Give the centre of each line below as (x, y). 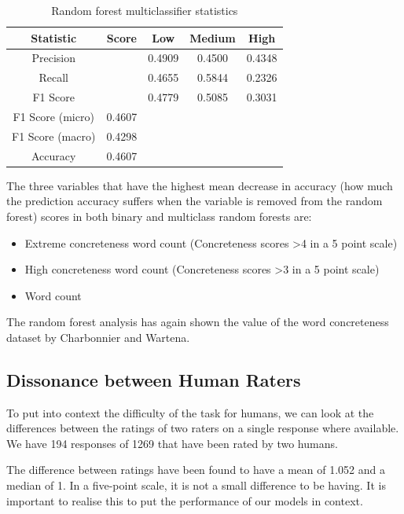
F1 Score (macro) (54, 136)
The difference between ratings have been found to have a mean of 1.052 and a (196, 470)
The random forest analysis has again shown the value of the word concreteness (198, 322)
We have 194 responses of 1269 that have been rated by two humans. (172, 443)
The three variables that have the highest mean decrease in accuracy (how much (200, 185)
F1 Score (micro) (53, 116)
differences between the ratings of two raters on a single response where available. (203, 428)
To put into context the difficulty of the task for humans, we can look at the (190, 412)
